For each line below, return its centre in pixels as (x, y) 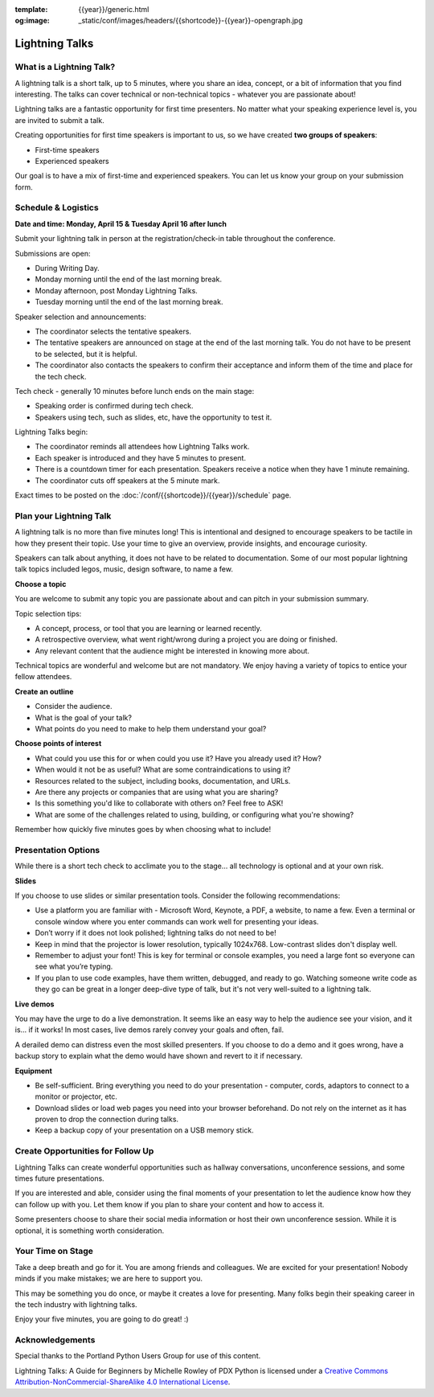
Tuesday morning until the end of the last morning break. (129, 302)
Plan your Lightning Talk (63, 516)
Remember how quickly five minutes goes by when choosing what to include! (143, 830)
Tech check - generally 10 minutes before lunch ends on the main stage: (135, 391)
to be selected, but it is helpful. (86, 354)
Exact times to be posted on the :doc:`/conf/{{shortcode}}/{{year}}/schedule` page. (153, 495)
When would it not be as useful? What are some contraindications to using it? (163, 770)
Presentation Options (57, 850)
